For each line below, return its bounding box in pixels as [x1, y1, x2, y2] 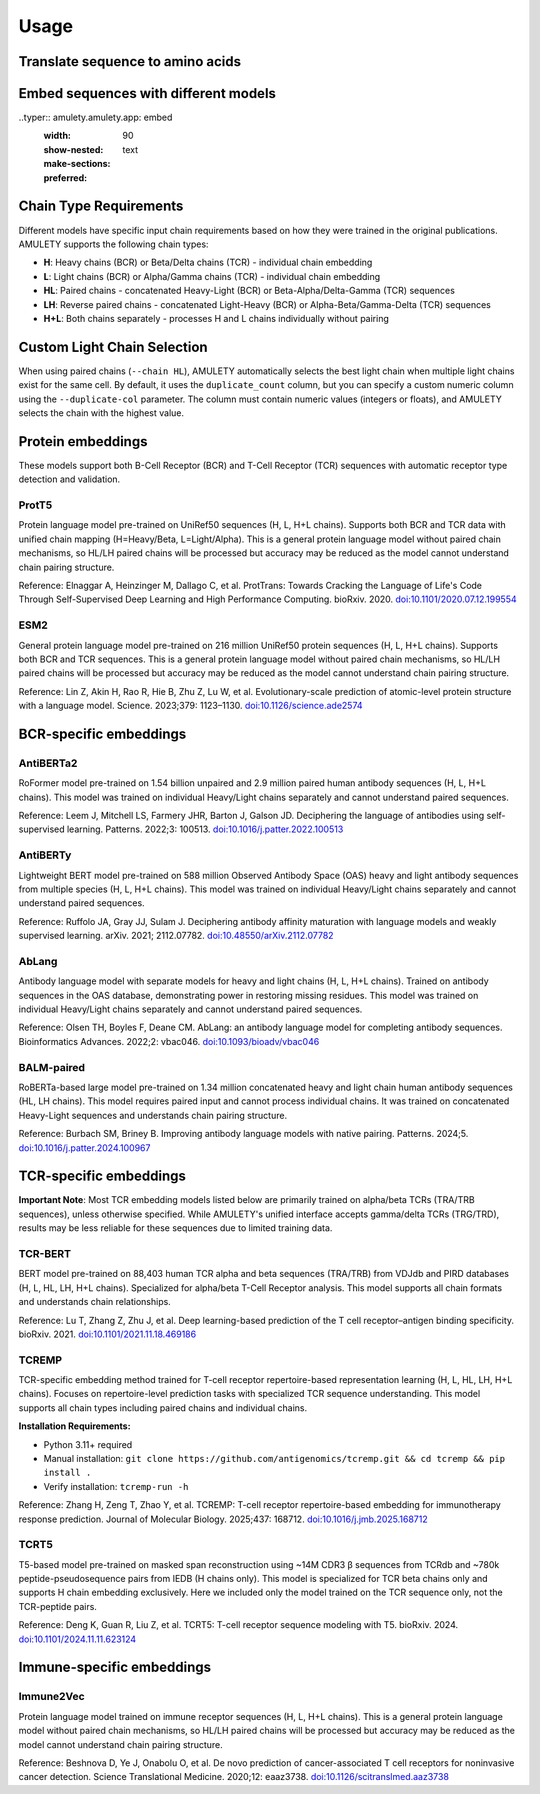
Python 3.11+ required [43, 1438, 133, 1450]
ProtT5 [18, 498, 53, 512]
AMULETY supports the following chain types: [18, 238, 209, 250]
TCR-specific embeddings [18, 1168, 187, 1185]
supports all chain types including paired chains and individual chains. [18, 1401, 308, 1414]
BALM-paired [18, 1060, 85, 1074]
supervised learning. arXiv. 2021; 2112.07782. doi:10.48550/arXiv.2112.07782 [18, 930, 334, 942]
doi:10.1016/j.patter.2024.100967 [18, 1141, 151, 1154]
